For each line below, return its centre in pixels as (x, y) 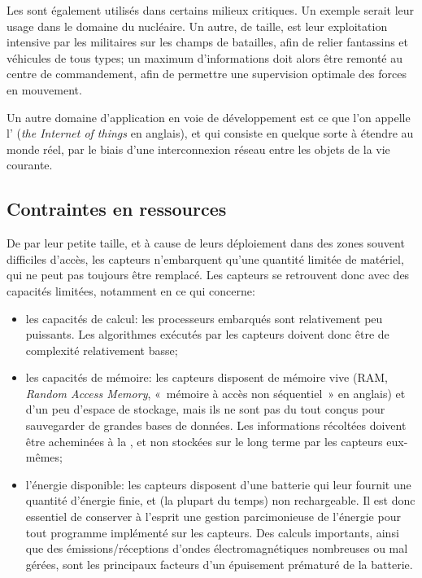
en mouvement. (44, 89)
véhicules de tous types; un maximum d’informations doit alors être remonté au (205, 57)
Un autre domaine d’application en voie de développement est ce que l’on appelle (209, 117)
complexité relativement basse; (102, 350)
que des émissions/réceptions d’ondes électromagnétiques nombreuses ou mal (217, 548)
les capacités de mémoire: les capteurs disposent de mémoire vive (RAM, (207, 377)
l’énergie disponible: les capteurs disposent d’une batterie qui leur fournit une (218, 484)
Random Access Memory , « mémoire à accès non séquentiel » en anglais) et (215, 393)
